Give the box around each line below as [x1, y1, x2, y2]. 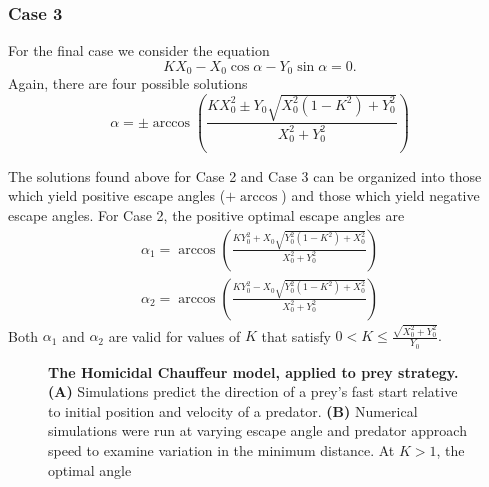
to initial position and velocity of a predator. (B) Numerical [48, 400, 418, 421]
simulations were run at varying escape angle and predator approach [48, 420, 467, 441]
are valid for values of [108, 325, 241, 346]
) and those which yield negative [281, 185, 480, 206]
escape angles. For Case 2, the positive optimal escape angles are [8, 205, 405, 226]
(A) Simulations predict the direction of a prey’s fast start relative [48, 381, 458, 402]
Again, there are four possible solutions [8, 73, 248, 94]
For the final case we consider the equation [8, 40, 270, 61]
